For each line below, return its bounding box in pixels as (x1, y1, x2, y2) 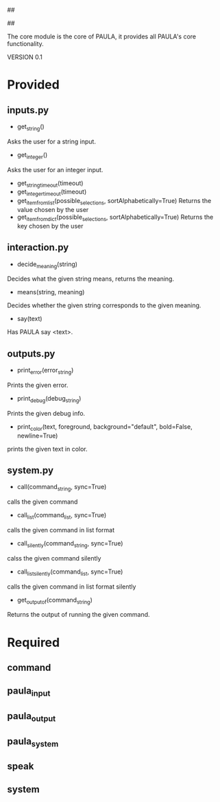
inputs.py (7, 104, 49, 116)
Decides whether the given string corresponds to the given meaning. (7, 301, 201, 309)
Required (7, 635, 60, 650)
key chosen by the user (16, 222, 84, 230)
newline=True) (16, 432, 58, 440)
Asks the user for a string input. (7, 137, 96, 145)
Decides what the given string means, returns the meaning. (7, 274, 175, 283)
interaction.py (7, 241, 69, 253)
